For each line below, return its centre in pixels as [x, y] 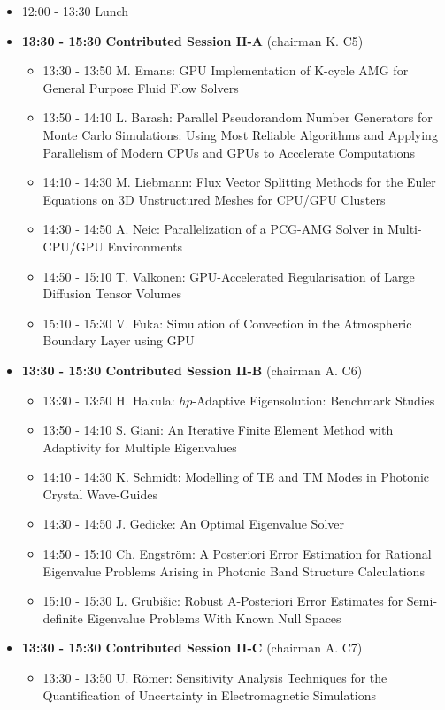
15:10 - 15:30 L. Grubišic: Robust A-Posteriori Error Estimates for [223, 601]
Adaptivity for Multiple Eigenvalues [140, 447]
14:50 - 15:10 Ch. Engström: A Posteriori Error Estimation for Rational [237, 554]
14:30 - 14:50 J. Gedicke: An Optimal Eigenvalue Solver [194, 524]
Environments [145, 246]
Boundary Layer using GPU [119, 340]
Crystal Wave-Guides [100, 494]
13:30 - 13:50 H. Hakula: [109, 400]
